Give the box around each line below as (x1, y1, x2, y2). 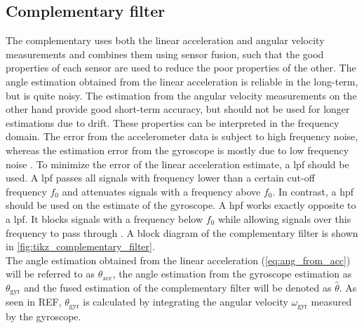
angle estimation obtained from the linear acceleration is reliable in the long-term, (6, 74, 358, 88)
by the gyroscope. (6, 308, 81, 323)
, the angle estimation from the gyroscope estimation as (112, 266, 352, 281)
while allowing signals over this (217, 211, 351, 226)
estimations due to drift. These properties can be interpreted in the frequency (6, 115, 339, 130)
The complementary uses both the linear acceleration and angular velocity (6, 33, 325, 48)
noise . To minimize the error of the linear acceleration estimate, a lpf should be (6, 156, 349, 171)
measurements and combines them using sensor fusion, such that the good (6, 46, 324, 61)
